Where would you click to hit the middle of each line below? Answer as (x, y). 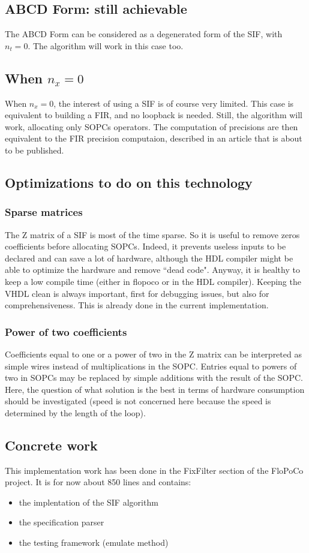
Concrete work (51, 445)
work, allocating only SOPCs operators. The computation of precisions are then (151, 126)
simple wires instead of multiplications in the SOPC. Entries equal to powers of (151, 366)
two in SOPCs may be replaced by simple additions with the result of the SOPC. (154, 378)
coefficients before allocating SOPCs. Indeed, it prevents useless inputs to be (145, 246)
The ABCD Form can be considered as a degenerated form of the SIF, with (144, 34)
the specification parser (61, 522)
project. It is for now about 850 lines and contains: (98, 482)
